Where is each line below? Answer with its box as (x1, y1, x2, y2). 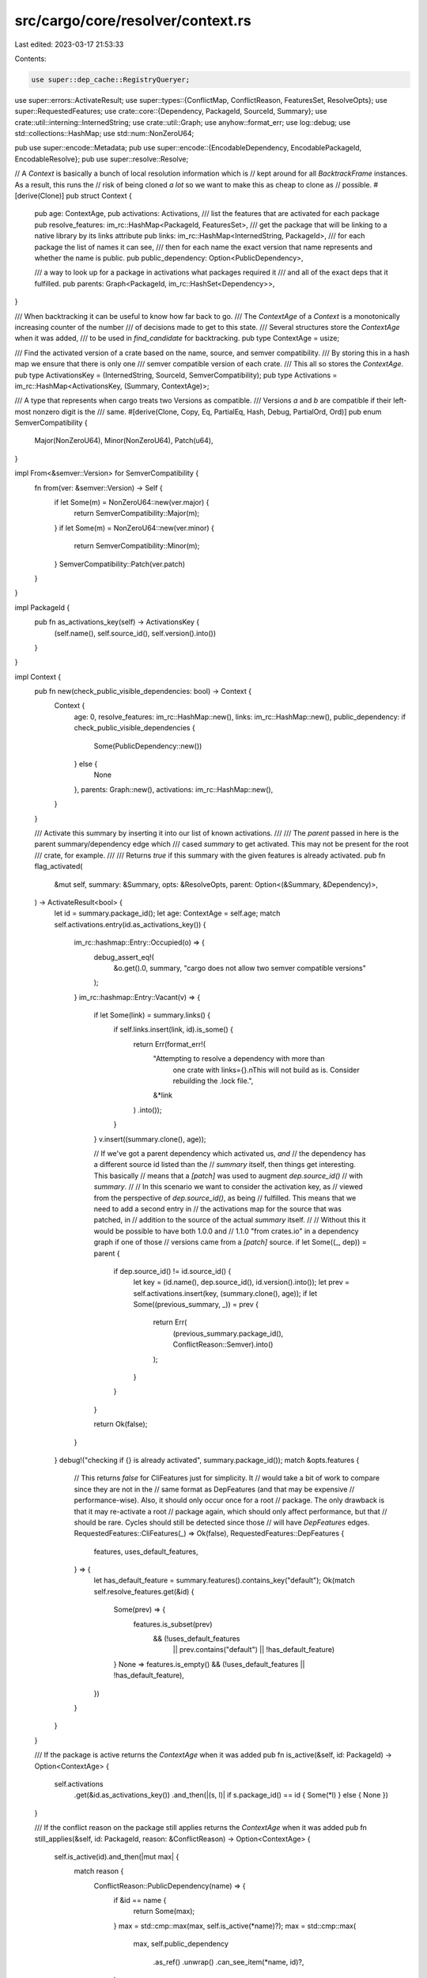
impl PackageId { (14, 602, 70, 612)
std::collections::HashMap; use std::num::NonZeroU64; (14, 129, 195, 138)
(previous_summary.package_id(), (172, 1328, 284, 1338)
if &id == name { (113, 1896, 167, 1905)
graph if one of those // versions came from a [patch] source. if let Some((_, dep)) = (93, 1237, 367, 1247)
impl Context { (14, 672, 62, 681)
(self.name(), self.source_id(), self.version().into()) (54, 628, 217, 638)
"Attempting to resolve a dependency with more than (153, 1054, 326, 1063)
